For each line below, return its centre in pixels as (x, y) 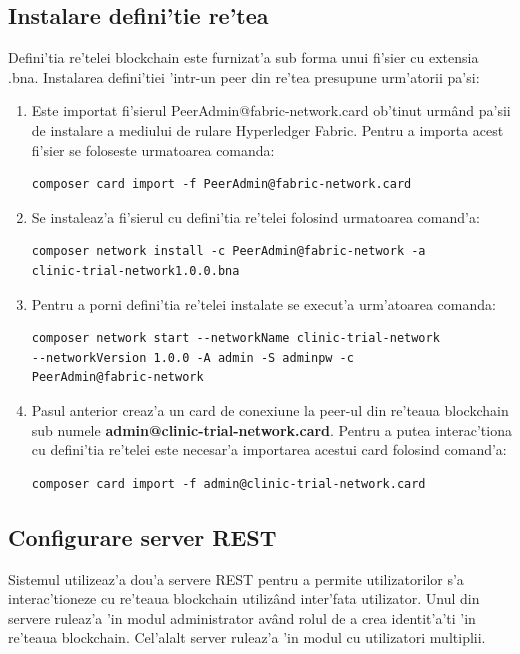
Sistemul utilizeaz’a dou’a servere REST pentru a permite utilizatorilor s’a (236, 578)
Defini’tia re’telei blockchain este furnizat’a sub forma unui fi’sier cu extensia (243, 57)
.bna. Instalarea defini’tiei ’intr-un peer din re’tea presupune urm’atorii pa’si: (244, 76)
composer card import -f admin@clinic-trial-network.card (228, 483)
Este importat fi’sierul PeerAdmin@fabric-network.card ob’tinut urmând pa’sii (271, 110)
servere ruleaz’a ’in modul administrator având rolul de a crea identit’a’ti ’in (242, 617)
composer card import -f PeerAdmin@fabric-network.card (221, 184)
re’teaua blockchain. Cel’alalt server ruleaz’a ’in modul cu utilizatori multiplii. (247, 637)
